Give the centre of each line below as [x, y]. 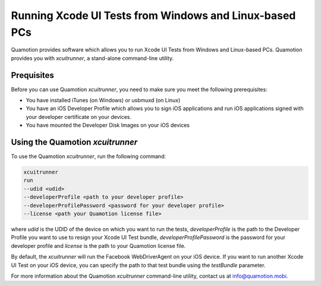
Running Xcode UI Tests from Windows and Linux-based [153, 15]
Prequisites [33, 75]
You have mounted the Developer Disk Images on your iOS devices [108, 125]
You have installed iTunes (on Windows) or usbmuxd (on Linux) [103, 100]
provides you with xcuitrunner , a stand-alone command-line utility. [92, 58]
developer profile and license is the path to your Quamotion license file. [98, 246]
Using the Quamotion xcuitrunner [74, 142]
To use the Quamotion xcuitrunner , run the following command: [89, 156]
